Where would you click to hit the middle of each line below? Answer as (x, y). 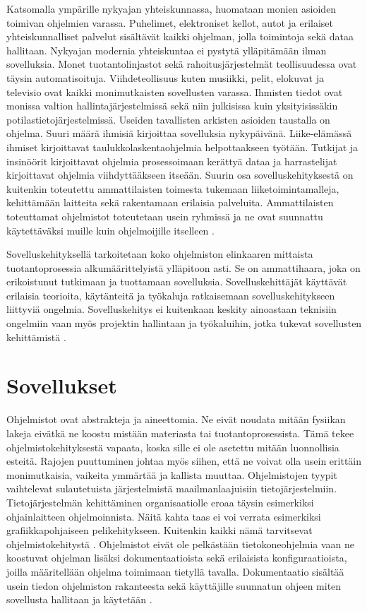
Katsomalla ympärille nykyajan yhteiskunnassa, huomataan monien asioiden (172, 8)
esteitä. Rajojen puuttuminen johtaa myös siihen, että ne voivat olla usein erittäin (184, 461)
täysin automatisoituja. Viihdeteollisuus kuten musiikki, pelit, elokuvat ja (166, 77)
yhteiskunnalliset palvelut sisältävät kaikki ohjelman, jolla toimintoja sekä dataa (180, 36)
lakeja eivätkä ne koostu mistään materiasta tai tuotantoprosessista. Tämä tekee (180, 433)
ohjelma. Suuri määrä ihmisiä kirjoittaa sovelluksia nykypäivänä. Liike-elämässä (179, 133)
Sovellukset (62, 385)
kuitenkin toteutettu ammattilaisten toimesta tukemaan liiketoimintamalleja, (173, 188)
